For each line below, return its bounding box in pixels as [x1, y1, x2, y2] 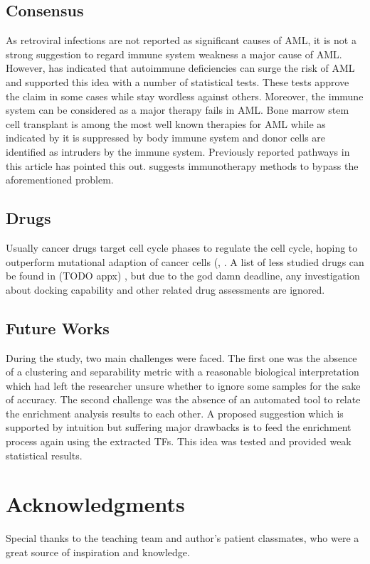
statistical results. [6, 447, 83, 462]
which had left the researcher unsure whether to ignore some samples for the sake [6, 378, 361, 393]
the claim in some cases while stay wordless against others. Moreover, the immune [6, 88, 364, 103]
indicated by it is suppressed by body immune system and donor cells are [6, 130, 326, 145]
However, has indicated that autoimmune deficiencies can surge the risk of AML [6, 60, 355, 75]
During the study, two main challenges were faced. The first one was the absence [6, 350, 357, 365]
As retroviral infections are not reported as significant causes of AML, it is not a [6, 33, 356, 48]
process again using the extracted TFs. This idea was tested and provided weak [6, 434, 351, 449]
